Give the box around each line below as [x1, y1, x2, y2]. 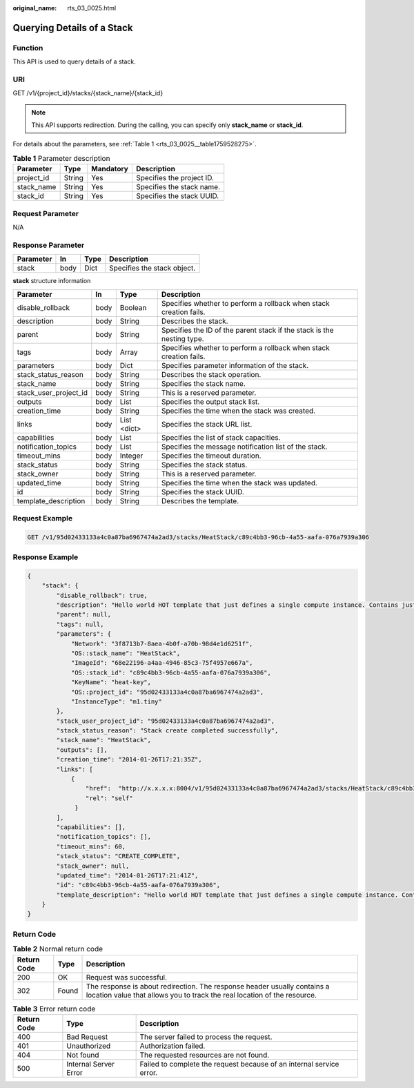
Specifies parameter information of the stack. [161, 360, 309, 370]
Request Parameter [12, 208, 79, 218]
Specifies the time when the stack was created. [161, 406, 316, 416]
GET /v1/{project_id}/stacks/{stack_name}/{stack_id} [12, 89, 164, 97]
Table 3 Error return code [12, 1004, 96, 1013]
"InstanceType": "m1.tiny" [70, 697, 162, 706]
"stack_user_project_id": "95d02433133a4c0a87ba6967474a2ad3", [56, 717, 275, 725]
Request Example [12, 513, 72, 523]
